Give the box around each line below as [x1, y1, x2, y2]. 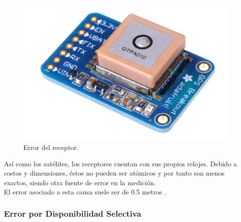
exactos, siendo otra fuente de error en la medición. [4, 177, 156, 187]
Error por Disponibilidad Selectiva [4, 207, 142, 219]
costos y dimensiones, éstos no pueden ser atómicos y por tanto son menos [4, 168, 225, 178]
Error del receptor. [23, 142, 79, 152]
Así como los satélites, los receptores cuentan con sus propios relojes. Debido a [4, 158, 237, 168]
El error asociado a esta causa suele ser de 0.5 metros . [4, 187, 166, 197]
